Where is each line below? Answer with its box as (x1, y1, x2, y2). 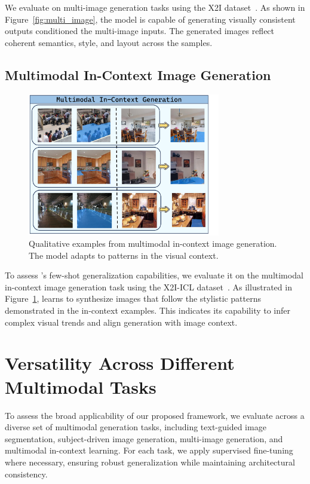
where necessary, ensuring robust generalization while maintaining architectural (5, 455, 295, 468)
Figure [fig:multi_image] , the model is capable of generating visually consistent (5, 13, 296, 25)
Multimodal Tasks (5, 374, 156, 399)
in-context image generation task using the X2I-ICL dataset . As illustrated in (5, 280, 292, 293)
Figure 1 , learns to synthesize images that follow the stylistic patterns (5, 292, 261, 305)
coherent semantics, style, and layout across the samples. (5, 36, 213, 48)
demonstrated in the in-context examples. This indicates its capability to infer (5, 304, 291, 317)
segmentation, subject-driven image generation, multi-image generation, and (5, 432, 283, 445)
